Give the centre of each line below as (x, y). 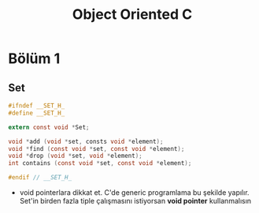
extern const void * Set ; (49, 127)
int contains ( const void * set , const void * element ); (100, 163)
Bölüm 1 (34, 59)
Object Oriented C (132, 15)
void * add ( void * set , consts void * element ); (86, 141)
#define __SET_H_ (37, 113)
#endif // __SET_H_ (40, 178)
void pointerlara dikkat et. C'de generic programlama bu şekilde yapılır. (134, 193)
